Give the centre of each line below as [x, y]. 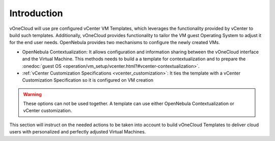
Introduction [36, 13]
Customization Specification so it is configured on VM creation [88, 80]
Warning [32, 94]
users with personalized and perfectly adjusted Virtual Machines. [78, 132]
